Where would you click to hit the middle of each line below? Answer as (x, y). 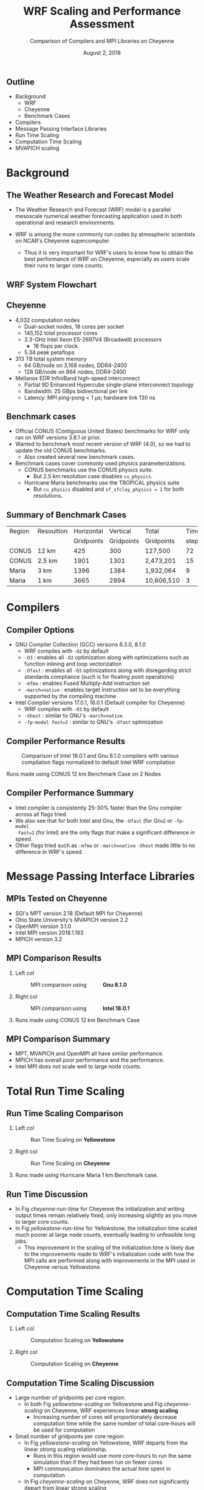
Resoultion (53, 531)
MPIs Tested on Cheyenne (57, 898)
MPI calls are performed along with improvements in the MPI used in (110, 1261)
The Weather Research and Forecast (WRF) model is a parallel (93, 210)
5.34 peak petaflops (49, 352)
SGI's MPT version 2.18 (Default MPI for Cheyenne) (79, 913)
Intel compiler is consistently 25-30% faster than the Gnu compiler (98, 808)
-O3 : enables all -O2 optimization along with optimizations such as (107, 657)
